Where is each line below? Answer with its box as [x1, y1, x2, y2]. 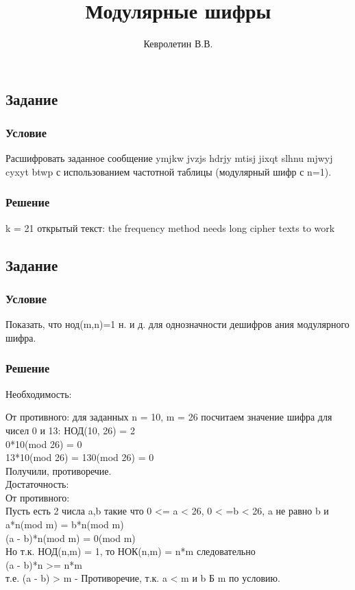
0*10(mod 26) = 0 [5, 436, 82, 451]
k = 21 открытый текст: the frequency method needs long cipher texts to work [5, 220, 335, 235]
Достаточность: [5, 477, 69, 491]
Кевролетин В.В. [143, 36, 213, 51]
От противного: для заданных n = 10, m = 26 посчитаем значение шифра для [5, 410, 332, 424]
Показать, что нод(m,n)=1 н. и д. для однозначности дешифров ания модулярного [5, 317, 350, 331]
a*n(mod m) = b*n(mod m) [5, 517, 124, 532]
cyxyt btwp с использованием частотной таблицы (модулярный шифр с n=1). [5, 164, 332, 178]
